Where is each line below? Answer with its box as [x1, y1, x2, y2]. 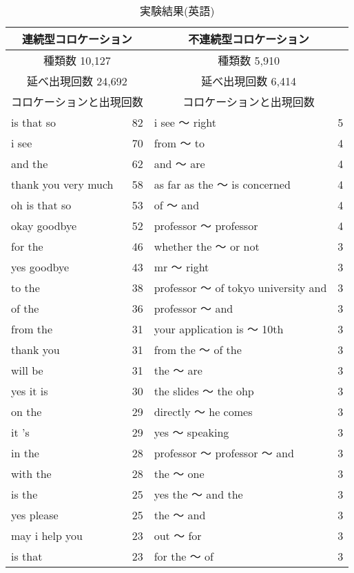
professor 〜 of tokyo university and [154, 280, 327, 295]
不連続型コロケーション [188, 31, 309, 47]
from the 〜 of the [154, 342, 242, 357]
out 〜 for [154, 528, 202, 543]
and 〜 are [154, 156, 205, 171]
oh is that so [11, 196, 72, 213]
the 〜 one [154, 466, 205, 481]
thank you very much [11, 176, 114, 192]
